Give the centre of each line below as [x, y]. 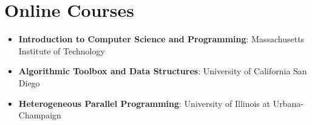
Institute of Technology [62, 50]
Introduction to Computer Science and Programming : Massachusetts [161, 39]
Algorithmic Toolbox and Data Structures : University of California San [163, 71]
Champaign [40, 115]
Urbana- [288, 103]
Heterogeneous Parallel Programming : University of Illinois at [144, 103]
